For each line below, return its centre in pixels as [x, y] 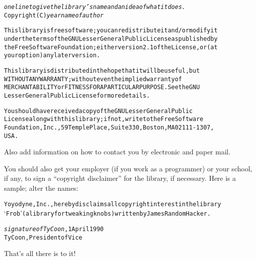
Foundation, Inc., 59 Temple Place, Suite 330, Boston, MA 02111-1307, [109, 127]
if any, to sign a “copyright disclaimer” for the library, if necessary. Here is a [120, 178]
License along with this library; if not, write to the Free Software [104, 119]
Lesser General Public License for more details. [77, 95]
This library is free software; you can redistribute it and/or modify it [111, 31]
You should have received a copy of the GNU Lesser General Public [98, 111]
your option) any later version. [52, 56]
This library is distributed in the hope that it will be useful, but [102, 70]
